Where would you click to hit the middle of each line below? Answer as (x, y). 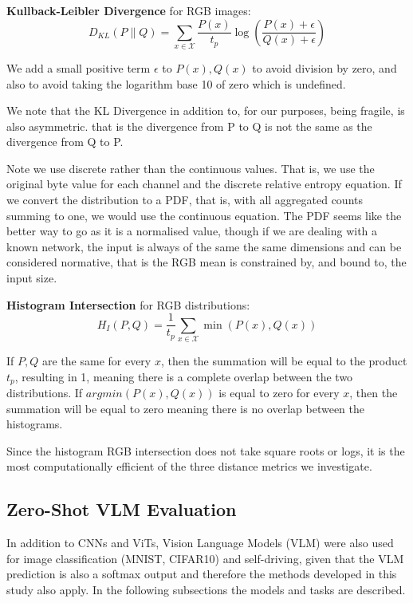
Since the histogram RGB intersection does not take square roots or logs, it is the (206, 450)
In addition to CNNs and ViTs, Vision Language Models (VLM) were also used (200, 543)
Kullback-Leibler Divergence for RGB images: (129, 10)
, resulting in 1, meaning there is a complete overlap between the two (184, 376)
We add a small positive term (79, 67)
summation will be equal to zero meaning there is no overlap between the (186, 408)
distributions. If (45, 393)
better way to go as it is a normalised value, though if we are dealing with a (192, 231)
